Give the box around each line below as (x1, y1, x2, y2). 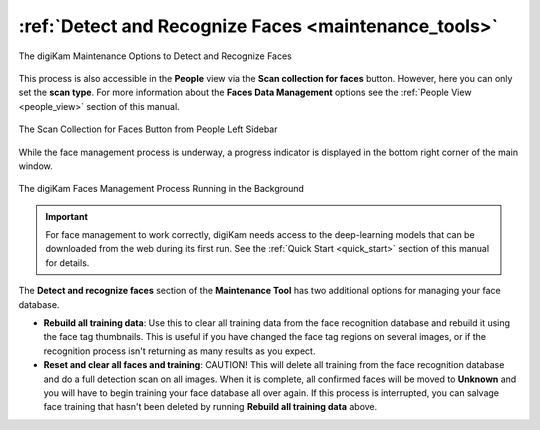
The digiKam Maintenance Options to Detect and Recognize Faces (18, 50, 292, 62)
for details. (45, 256, 90, 269)
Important (45, 210, 89, 222)
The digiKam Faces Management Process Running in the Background (18, 183, 305, 195)
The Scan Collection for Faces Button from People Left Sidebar (18, 123, 278, 135)
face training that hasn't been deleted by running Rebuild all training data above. (43, 401, 378, 413)
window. (18, 160, 54, 172)
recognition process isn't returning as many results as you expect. (43, 345, 316, 357)
